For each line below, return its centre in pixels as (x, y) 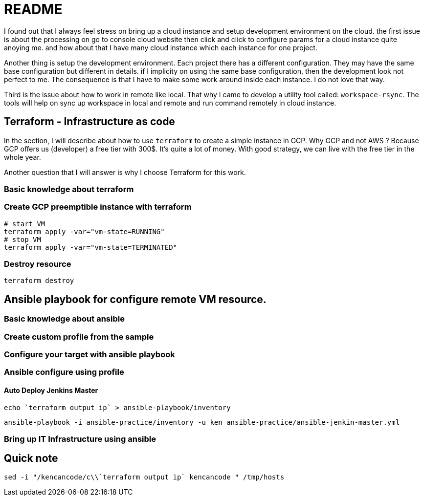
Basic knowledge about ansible (64, 319)
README (33, 9)
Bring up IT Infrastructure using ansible (80, 439)
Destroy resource (38, 264)
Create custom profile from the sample (79, 337)
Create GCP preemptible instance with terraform (98, 207)
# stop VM (22, 239)
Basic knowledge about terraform (69, 189)
